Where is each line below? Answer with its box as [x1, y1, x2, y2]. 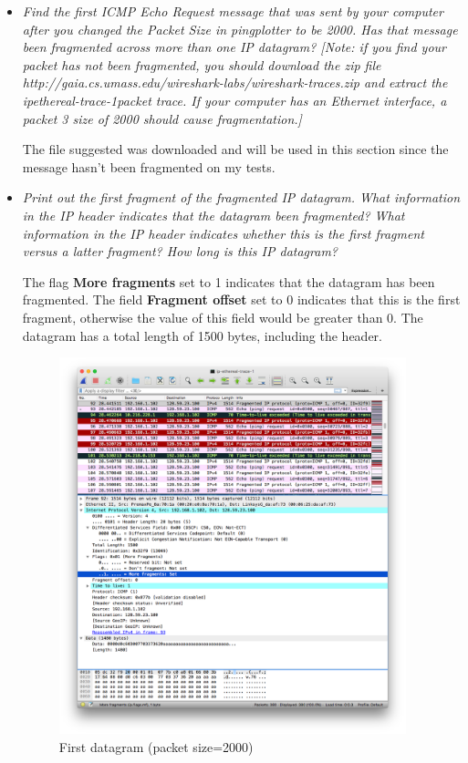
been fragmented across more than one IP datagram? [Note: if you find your [22, 37, 446, 57]
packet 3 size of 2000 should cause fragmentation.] [22, 108, 302, 128]
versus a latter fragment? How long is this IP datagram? [22, 242, 338, 261]
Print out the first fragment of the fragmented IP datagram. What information [22, 188, 461, 207]
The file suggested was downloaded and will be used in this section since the [22, 139, 449, 159]
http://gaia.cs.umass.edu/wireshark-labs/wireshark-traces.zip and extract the [22, 73, 448, 92]
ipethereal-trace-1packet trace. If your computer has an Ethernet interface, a [22, 90, 447, 109]
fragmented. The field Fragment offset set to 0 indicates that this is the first [22, 290, 461, 309]
